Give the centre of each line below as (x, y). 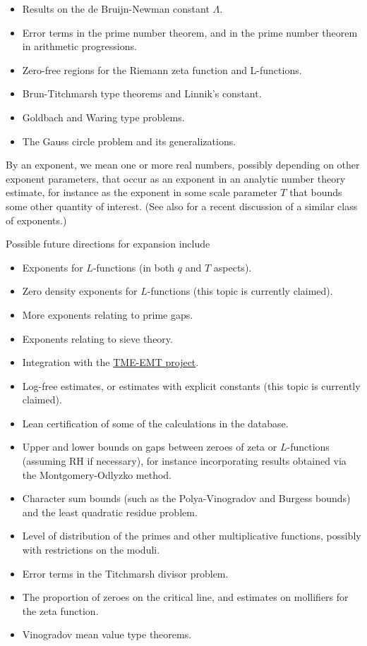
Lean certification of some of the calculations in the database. (155, 423)
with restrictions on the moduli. (91, 550)
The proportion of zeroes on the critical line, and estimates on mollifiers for (185, 597)
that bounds (316, 192)
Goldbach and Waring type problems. (103, 117)
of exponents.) (36, 220)
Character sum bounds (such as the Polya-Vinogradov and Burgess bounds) (186, 498)
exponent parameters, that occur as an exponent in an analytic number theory (176, 178)
